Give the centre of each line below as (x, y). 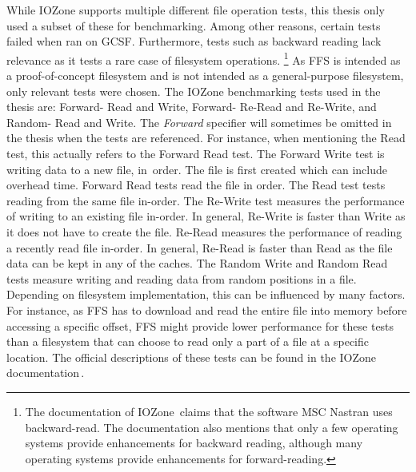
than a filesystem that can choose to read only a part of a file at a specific (188, 341)
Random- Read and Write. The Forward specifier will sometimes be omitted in (199, 122)
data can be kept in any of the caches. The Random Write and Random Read (197, 263)
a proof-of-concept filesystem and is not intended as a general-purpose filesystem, (205, 75)
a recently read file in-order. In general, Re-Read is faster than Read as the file (200, 247)
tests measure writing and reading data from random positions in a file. (182, 278)
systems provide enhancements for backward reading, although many (194, 443)
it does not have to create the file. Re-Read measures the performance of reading (204, 231)
